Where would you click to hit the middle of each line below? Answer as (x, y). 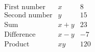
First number (25, 7)
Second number (28, 16)
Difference (20, 35)
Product (17, 45)
